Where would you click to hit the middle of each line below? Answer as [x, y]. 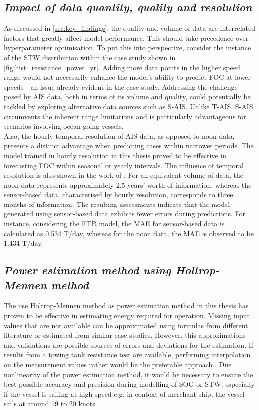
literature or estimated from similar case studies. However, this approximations [125, 335]
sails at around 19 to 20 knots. [51, 403]
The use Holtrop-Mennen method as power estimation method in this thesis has [126, 306]
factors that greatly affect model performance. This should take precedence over [126, 38]
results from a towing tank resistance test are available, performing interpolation [127, 354]
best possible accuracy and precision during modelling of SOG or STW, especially [129, 384]
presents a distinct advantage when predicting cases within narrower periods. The [129, 145]
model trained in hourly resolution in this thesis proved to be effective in [115, 155]
